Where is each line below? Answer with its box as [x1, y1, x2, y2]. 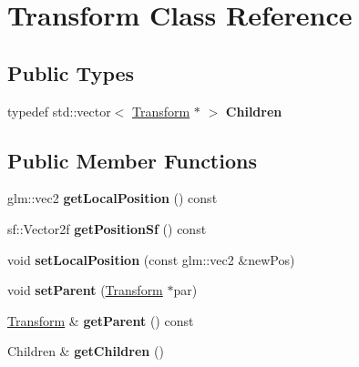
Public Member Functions [7, 146, 257, 174]
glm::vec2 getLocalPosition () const [7, 189, 218, 208]
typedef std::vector [7, 101, 111, 120]
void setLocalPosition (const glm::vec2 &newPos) [7, 250, 295, 269]
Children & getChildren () [7, 342, 164, 361]
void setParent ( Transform [7, 280, 163, 300]
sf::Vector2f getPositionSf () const [7, 219, 207, 238]
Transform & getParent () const [7, 311, 194, 330]
